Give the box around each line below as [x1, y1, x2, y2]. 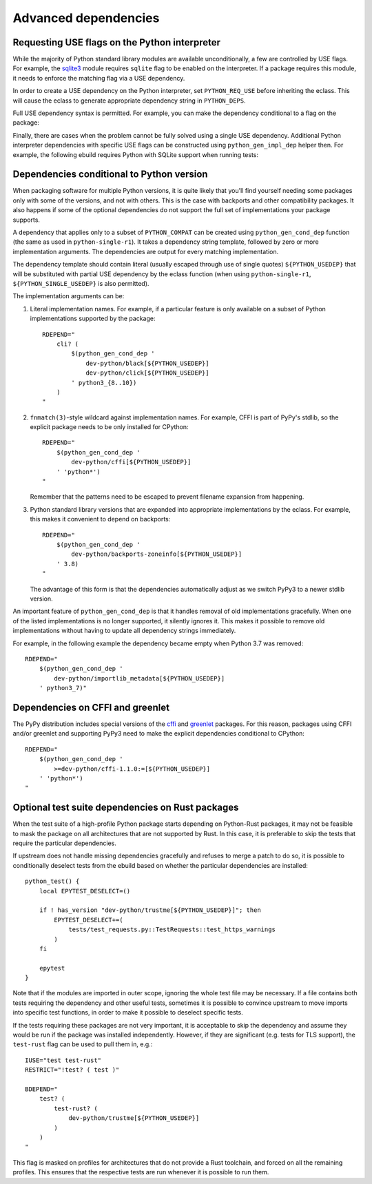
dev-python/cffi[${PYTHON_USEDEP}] [71, 458, 192, 466]
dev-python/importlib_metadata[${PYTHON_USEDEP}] [54, 674, 225, 682]
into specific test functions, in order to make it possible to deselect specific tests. [12, 1008, 244, 1017]
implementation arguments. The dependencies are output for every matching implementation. [12, 247, 279, 256]
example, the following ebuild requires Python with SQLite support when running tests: [12, 150, 258, 158]
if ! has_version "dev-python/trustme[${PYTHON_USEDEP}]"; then [39, 906, 261, 914]
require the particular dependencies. [12, 839, 117, 847]
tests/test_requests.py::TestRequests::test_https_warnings [68, 926, 276, 933]
